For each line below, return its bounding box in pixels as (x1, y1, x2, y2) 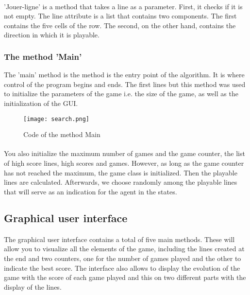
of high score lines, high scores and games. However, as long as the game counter (4, 158, 244, 168)
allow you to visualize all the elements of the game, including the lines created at (4, 243, 245, 254)
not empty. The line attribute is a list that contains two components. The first (4, 11, 237, 21)
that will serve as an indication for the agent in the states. (4, 186, 177, 196)
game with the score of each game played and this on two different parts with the (4, 272, 246, 282)
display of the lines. (4, 281, 62, 292)
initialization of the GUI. (4, 98, 78, 108)
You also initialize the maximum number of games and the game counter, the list (4, 148, 245, 158)
